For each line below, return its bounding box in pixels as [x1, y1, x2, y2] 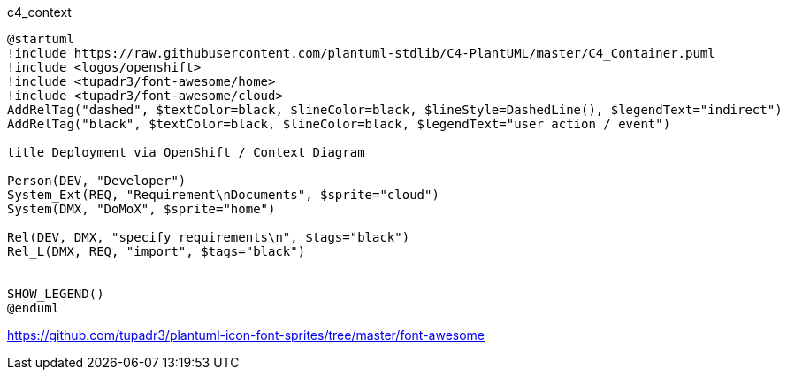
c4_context [7, 4, 72, 19]
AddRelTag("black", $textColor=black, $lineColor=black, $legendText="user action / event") [7, 117, 671, 131]
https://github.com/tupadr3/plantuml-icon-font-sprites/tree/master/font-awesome [7, 327, 485, 342]
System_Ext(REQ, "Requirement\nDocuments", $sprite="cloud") [7, 188, 439, 202]
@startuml [7, 32, 74, 46]
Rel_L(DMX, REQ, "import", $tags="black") [7, 244, 306, 258]
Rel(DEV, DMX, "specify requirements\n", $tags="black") [7, 230, 410, 244]
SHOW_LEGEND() [7, 287, 104, 301]
